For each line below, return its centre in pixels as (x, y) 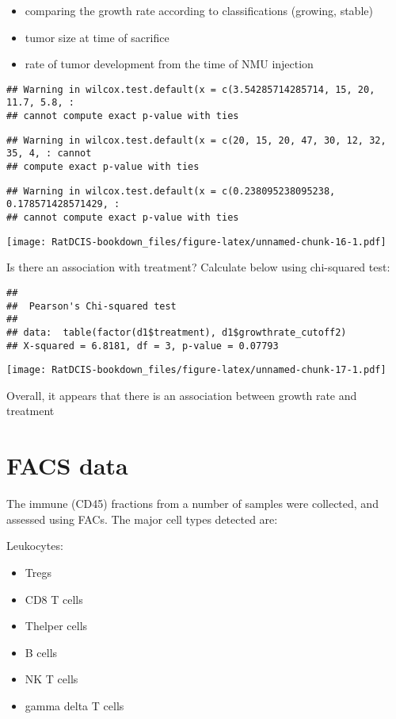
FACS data (67, 465)
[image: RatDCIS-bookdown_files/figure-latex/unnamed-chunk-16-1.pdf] (196, 242)
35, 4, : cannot (49, 154)
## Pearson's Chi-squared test (91, 306)
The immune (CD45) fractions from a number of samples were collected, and (192, 504)
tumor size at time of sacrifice (97, 37)
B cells (41, 652)
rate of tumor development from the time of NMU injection (169, 64)
